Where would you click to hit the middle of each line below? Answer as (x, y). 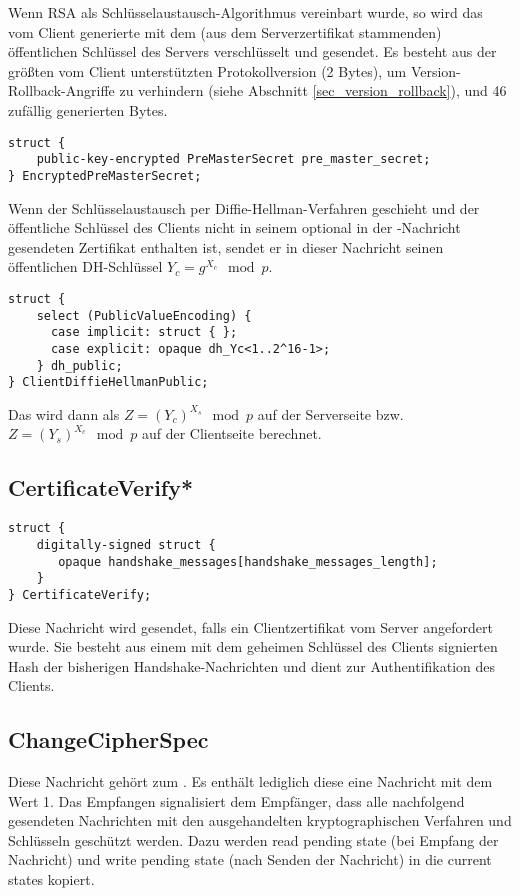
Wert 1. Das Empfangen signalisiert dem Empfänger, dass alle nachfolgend (236, 800)
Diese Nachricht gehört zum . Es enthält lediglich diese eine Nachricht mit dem (250, 781)
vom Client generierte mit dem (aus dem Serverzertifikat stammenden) (225, 31)
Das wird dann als (64, 413)
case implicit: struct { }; (144, 332)
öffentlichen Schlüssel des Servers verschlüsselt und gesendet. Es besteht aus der (252, 51)
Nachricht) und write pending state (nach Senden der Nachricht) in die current (250, 859)
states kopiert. (51, 879)
